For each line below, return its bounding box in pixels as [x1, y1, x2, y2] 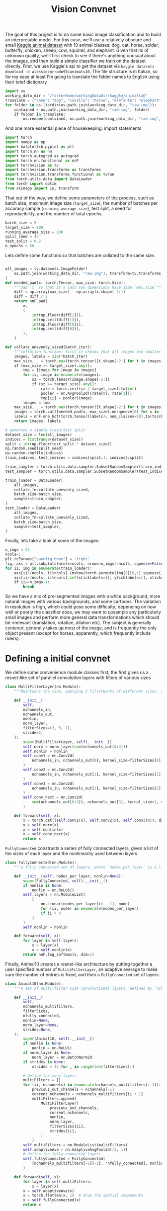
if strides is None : [23, 1059, 66, 1064]
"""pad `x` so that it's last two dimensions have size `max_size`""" [14, 285, 164, 290]
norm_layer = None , [23, 1023, 59, 1028]
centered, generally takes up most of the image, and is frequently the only [5, 625, 157, 631]
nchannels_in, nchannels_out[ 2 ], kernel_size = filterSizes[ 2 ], [31, 785, 164, 791]
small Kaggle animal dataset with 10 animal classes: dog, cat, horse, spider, [5, 42, 159, 48]
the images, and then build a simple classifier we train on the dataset [5, 58, 146, 64]
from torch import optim [5, 181, 57, 186]
